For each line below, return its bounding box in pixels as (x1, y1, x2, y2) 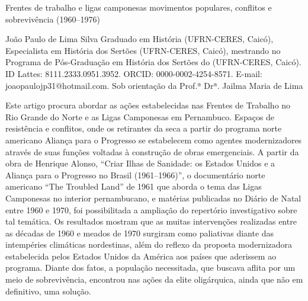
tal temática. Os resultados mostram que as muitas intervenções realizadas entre (5, 215, 297, 228)
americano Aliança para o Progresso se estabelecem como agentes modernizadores (5, 133, 302, 146)
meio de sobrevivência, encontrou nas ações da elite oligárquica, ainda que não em (5, 273, 303, 286)
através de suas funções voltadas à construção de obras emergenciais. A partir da (5, 145, 299, 158)
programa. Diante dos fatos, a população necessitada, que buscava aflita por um (5, 261, 296, 274)
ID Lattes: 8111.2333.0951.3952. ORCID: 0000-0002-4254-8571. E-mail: (5, 67, 262, 79)
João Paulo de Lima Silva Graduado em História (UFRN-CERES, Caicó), (5, 33, 274, 45)
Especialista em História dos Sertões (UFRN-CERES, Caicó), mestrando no (5, 44, 281, 56)
